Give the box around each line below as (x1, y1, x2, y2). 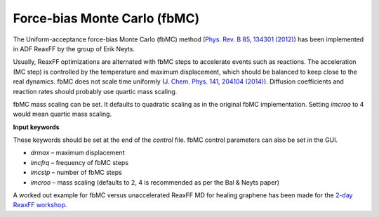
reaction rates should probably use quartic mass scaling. (13, 87, 178, 96)
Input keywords (13, 123, 60, 131)
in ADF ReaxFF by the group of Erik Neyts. (13, 44, 135, 53)
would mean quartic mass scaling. (13, 110, 112, 119)
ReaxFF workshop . (13, 201, 67, 209)
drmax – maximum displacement (30, 148, 125, 157)
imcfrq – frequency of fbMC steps (30, 158, 129, 166)
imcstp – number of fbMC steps (30, 169, 122, 177)
